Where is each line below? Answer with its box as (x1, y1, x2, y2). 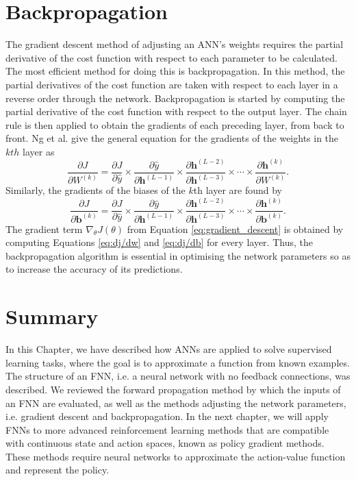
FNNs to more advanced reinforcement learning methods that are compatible (5, 422, 329, 436)
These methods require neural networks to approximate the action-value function (5, 449, 346, 463)
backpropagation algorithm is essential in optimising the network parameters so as (5, 248, 351, 262)
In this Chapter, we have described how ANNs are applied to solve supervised (5, 342, 332, 356)
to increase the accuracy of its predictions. (5, 262, 183, 276)
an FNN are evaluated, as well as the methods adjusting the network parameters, (5, 395, 346, 410)
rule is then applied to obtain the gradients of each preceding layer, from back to (5, 117, 344, 132)
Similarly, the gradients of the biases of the (5, 183, 186, 197)
